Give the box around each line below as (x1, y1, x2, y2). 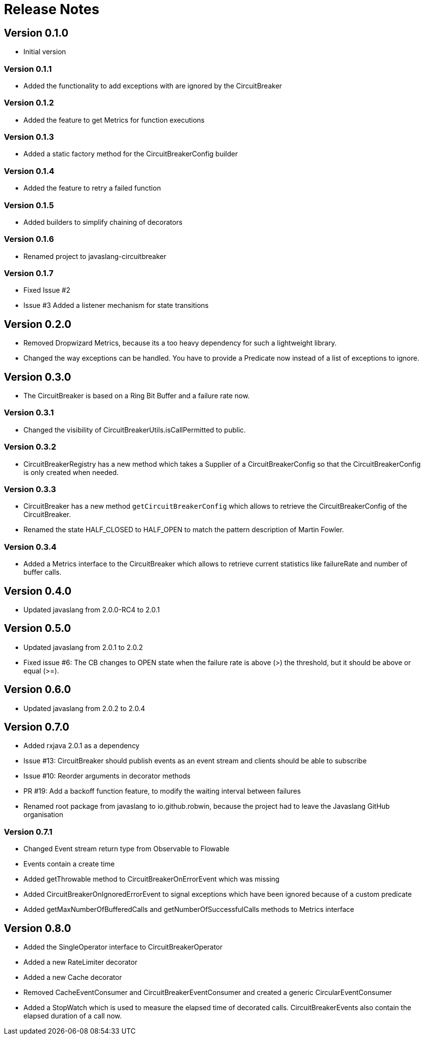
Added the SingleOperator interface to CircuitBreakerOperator (23, 943, 223, 952)
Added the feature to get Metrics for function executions (23, 115, 205, 124)
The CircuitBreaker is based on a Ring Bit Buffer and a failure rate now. (23, 391, 250, 400)
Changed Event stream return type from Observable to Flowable (23, 844, 230, 853)
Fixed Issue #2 (23, 286, 70, 295)
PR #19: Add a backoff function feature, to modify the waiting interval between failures (23, 787, 301, 796)
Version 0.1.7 (4, 268, 54, 279)
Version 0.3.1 (4, 408, 54, 418)
